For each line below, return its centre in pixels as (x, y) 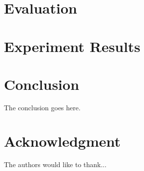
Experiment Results (72, 46)
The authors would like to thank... (55, 164)
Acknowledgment (62, 141)
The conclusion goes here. (42, 107)
